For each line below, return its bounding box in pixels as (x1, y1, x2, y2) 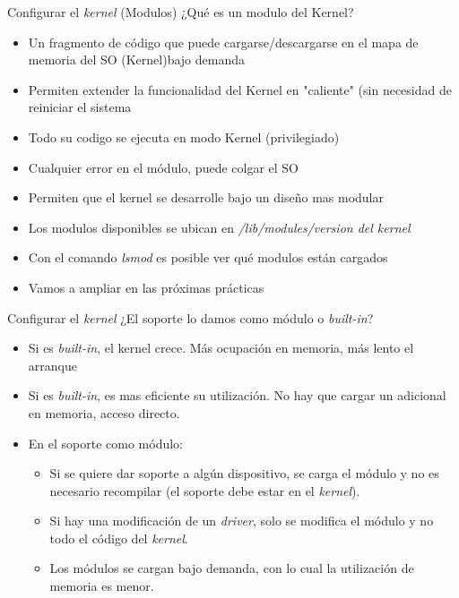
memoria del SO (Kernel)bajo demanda (28, 50, 246, 69)
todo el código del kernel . (49, 528, 188, 547)
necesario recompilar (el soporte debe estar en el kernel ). (49, 481, 360, 500)
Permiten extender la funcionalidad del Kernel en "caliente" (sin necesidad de (28, 80, 452, 98)
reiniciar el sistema (28, 98, 132, 116)
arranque (28, 355, 77, 374)
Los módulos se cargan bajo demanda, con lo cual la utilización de (49, 559, 414, 577)
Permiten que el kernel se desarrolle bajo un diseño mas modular (28, 188, 384, 207)
